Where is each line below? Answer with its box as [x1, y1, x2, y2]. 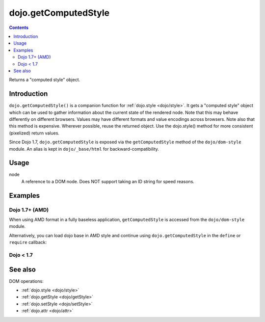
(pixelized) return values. [9, 130, 60, 136]
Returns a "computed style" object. [9, 77, 80, 83]
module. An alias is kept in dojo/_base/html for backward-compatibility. [9, 146, 159, 152]
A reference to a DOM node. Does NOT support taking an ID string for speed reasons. [21, 178, 195, 184]
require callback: [9, 240, 47, 245]
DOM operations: [9, 278, 44, 284]
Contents [9, 25, 29, 30]
